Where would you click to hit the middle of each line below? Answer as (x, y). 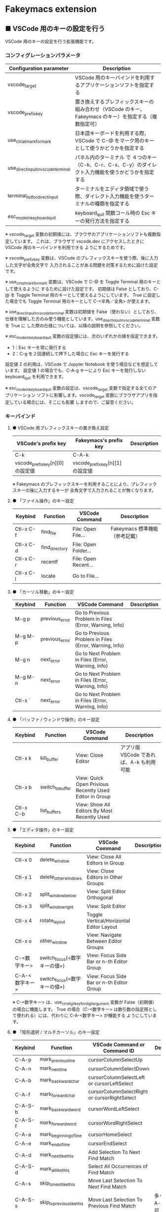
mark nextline (53, 1069)
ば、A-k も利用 (138, 762)
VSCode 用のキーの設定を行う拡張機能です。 (51, 41)
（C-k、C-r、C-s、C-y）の (108, 165)
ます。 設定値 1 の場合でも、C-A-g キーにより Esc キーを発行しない (78, 370)
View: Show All (93, 805)
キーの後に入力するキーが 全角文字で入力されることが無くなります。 (86, 490)
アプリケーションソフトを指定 (115, 85)
